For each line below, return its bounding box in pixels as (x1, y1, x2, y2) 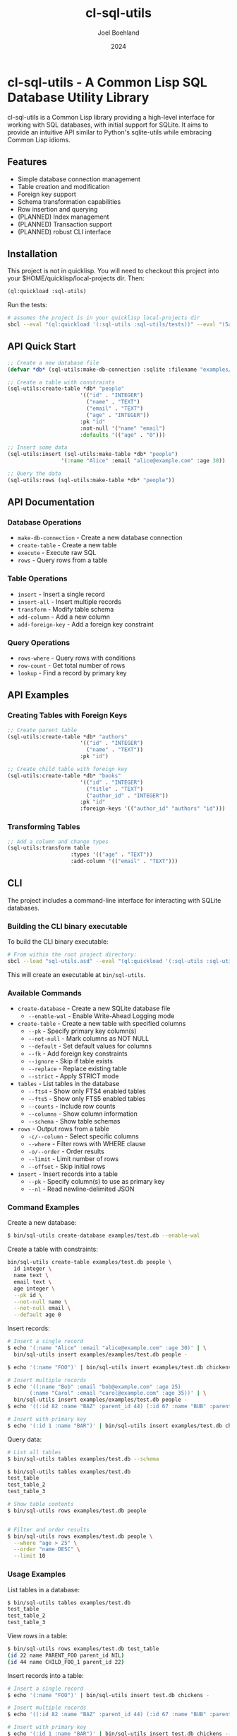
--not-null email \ (13, 1305, 71, 1312)
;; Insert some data (7, 444, 68, 451)
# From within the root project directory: (7, 951, 138, 959)
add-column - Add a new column (17, 612, 111, 621)
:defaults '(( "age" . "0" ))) (80, 431, 166, 438)
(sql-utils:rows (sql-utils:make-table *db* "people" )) (7, 476, 175, 484)
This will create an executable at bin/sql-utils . (7, 970, 146, 978)
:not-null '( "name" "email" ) (80, 425, 166, 432)
